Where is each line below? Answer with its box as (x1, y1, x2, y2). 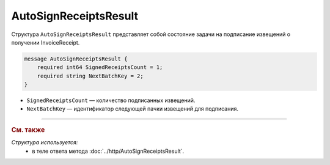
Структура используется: (11, 139, 78, 146)
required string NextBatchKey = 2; (37, 72, 144, 79)
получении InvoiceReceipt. (11, 38, 80, 46)
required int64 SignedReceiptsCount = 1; (37, 64, 163, 71)
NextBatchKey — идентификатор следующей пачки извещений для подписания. (26, 105, 238, 112)
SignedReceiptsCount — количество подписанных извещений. (26, 97, 196, 104)
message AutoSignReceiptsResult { (24, 55, 128, 62)
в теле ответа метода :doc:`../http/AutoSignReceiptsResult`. (32, 147, 185, 155)
